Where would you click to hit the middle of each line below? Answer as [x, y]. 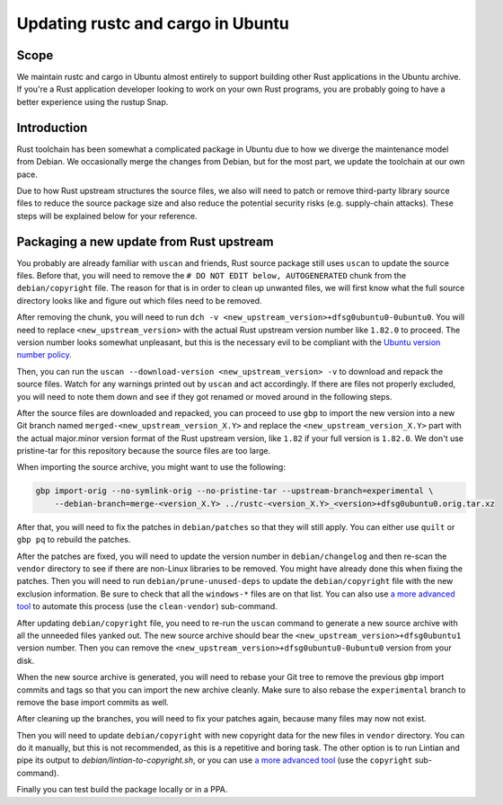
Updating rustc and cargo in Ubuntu [153, 23]
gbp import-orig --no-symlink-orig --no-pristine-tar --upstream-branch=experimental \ [234, 491]
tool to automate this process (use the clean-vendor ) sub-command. [147, 606]
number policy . [44, 355]
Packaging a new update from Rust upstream [145, 241]
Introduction [52, 127]
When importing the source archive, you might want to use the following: [151, 467]
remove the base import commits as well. [93, 702]
